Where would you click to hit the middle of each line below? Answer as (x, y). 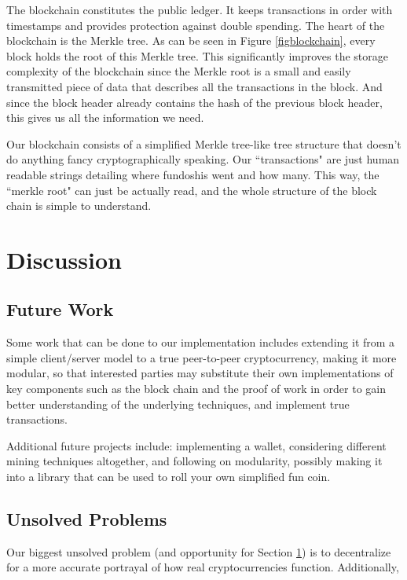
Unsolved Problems (87, 519)
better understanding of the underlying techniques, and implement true (178, 404)
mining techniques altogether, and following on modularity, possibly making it (194, 461)
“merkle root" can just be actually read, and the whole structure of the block (192, 190)
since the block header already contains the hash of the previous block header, (194, 102)
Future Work (60, 309)
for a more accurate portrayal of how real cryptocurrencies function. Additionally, (203, 567)
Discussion (64, 259)
